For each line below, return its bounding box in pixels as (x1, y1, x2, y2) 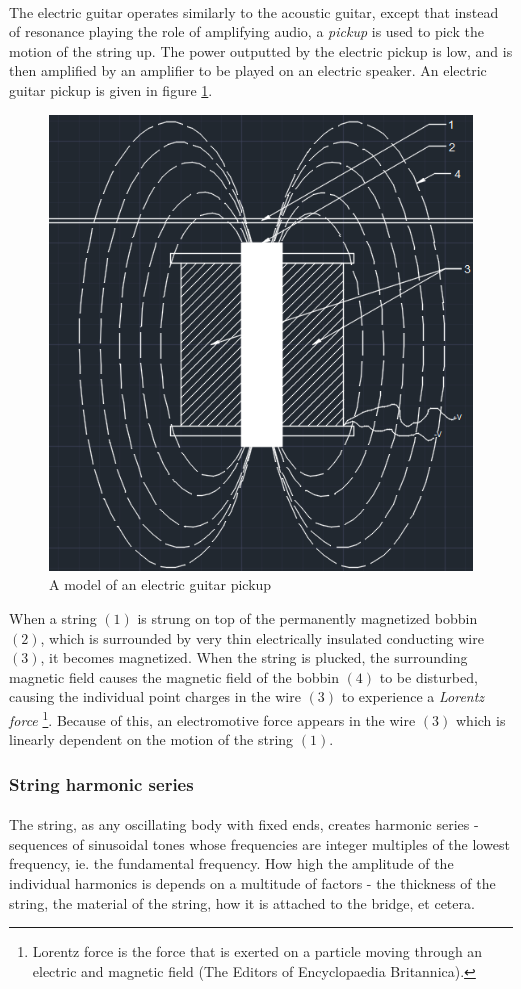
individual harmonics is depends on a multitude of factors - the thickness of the (9, 873, 496, 894)
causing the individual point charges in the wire (9, 686, 301, 707)
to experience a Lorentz (341, 686, 485, 707)
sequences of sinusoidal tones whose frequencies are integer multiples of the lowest (9, 833, 510, 854)
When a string (9, 608, 97, 629)
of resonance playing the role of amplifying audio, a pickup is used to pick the (9, 21, 484, 42)
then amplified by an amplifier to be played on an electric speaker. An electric (9, 60, 487, 81)
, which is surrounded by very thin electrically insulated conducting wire (40, 627, 484, 648)
